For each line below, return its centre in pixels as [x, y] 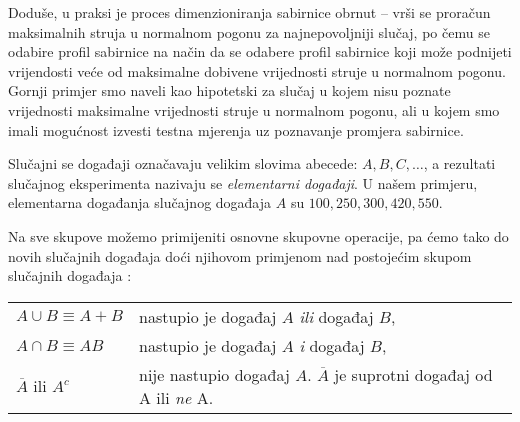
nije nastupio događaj [214, 374]
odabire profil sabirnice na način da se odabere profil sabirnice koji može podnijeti [260, 51]
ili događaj [336, 316]
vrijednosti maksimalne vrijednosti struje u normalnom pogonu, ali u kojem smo [254, 109]
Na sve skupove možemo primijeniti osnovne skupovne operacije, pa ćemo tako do [258, 235]
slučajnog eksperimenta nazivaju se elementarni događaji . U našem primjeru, [243, 182]
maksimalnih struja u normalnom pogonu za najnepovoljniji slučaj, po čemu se [249, 31]
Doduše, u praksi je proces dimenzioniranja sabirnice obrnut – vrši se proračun [249, 12]
